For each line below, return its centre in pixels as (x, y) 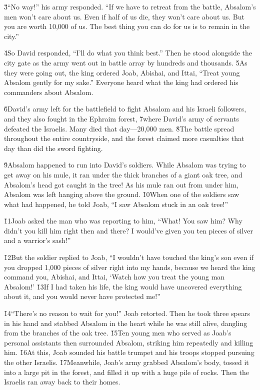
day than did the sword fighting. (53, 148)
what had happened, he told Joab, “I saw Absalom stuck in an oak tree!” (116, 204)
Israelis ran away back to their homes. (62, 382)
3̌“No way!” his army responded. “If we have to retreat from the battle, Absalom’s (130, 6)
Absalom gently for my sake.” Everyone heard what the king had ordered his (121, 82)
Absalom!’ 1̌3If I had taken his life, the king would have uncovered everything (123, 286)
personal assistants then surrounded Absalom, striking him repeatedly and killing (129, 342)
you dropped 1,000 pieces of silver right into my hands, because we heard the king (130, 267)
